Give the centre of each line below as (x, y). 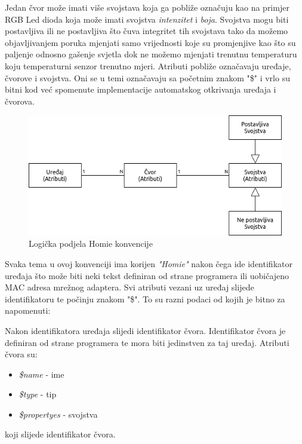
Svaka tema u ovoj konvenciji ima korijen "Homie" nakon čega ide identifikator (149, 263)
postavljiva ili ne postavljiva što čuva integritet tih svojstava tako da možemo (147, 31)
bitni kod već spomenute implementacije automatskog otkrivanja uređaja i (141, 89)
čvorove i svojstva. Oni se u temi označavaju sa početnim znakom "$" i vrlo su (147, 77)
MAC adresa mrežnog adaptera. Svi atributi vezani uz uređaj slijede (130, 287)
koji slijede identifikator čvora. (60, 434)
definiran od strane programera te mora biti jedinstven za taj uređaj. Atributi (147, 342)
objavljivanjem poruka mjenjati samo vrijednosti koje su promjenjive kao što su (150, 42)
